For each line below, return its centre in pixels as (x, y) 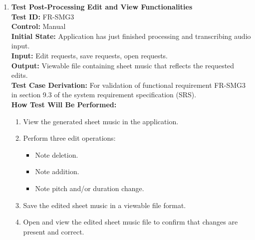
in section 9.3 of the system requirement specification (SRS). (104, 95)
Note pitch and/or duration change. (90, 188)
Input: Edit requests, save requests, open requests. (90, 55)
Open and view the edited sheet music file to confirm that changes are (130, 222)
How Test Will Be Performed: (64, 104)
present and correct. (54, 231)
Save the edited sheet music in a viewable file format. (105, 205)
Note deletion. (57, 154)
